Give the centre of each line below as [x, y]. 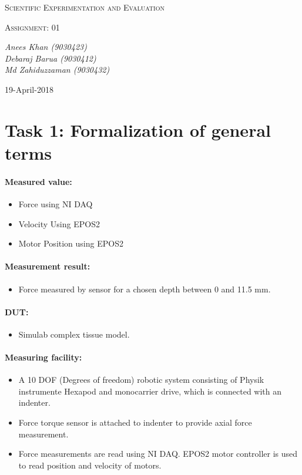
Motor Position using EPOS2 [71, 243]
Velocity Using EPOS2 [59, 223]
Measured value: [38, 181]
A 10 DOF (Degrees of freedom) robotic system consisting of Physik [141, 380]
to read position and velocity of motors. [90, 465]
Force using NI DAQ [56, 203]
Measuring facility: [43, 357]
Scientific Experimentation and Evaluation [85, 7]
